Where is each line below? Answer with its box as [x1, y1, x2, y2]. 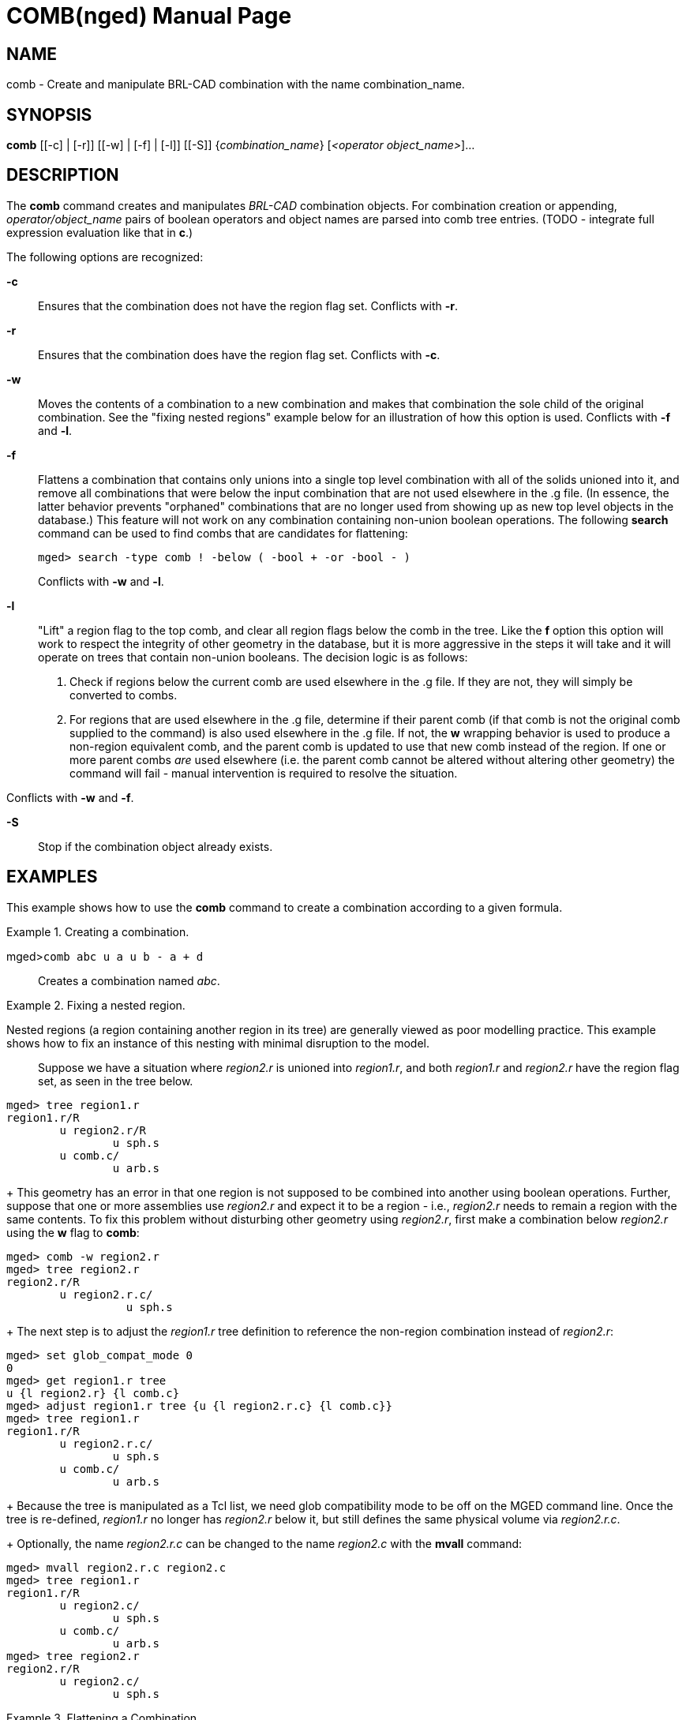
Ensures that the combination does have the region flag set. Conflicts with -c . [38, 347, 440, 362]
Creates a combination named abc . [38, 973, 220, 987]
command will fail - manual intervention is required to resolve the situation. [69, 766, 458, 780]
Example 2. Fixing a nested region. [6, 998, 186, 1012]
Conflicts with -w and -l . [38, 574, 164, 588]
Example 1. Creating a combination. [6, 924, 189, 939]
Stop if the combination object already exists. [38, 839, 273, 853]
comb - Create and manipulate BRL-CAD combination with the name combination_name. [6, 77, 465, 92]
